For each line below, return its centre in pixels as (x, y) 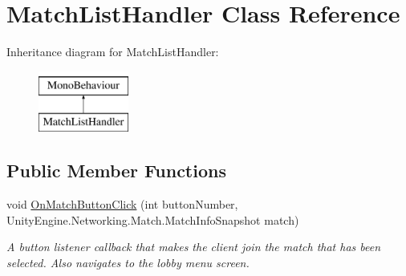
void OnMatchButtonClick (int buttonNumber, (122, 204)
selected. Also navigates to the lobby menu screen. (128, 262)
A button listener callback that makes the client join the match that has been (194, 247)
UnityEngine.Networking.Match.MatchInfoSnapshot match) (153, 219)
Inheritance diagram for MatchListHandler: (113, 52)
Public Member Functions (116, 170)
